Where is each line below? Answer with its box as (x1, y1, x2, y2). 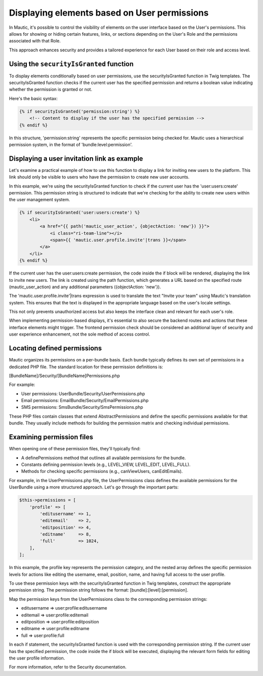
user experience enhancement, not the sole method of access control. (9, 331, 150, 337)
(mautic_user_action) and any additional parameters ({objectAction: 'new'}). (9, 284, 161, 290)
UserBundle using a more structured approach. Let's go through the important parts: (9, 484, 179, 490)
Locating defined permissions (9, 344, 102, 353)
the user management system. (9, 197, 70, 203)
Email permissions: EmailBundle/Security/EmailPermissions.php (21, 398, 149, 403)
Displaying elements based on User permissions (9, 7, 209, 18)
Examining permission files (9, 433, 94, 442)
